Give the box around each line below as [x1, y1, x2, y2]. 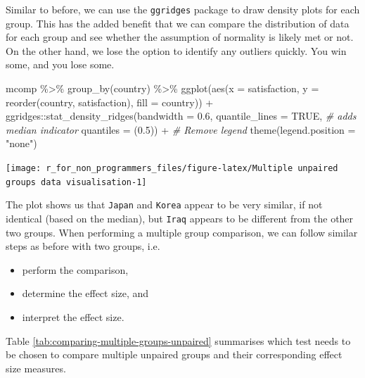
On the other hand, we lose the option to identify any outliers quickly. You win [6, 43, 347, 58]
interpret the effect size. [22, 310, 124, 324]
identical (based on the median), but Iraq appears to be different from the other [6, 210, 354, 225]
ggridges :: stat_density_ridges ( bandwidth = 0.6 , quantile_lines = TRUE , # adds [6, 108, 357, 123]
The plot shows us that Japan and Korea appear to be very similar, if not [6, 197, 323, 212]
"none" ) [6, 136, 37, 151]
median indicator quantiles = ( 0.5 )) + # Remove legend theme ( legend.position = [6, 122, 356, 137]
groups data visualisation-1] [6, 177, 147, 187]
